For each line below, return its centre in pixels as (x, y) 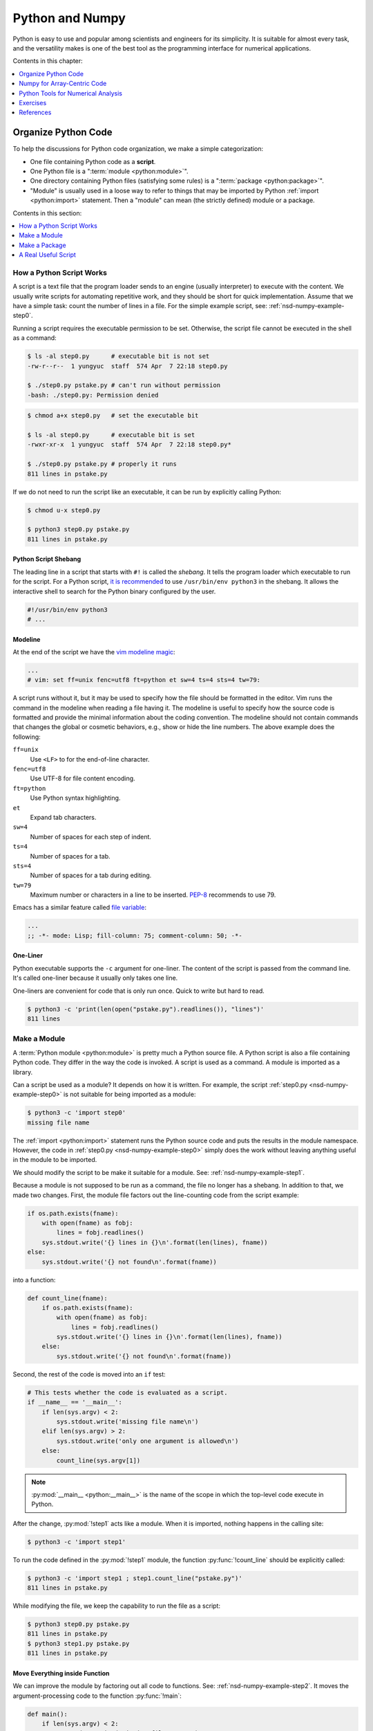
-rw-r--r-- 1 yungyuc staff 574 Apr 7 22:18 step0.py (127, 366)
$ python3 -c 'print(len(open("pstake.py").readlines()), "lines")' (146, 1009)
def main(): (48, 1714)
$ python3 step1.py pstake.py (78, 1643)
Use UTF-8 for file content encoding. (83, 778)
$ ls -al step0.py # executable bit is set (111, 435)
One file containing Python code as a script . (93, 161)
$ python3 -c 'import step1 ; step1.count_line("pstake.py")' (135, 1578)
